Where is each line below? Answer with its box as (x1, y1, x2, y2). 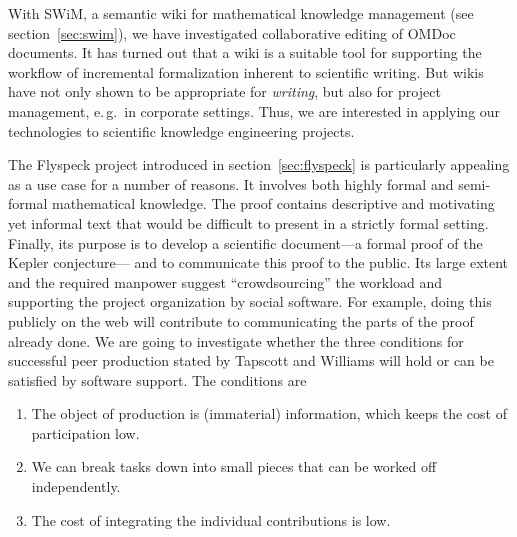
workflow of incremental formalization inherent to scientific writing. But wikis (8, 61, 484, 82)
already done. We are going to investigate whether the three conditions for (8, 330, 464, 351)
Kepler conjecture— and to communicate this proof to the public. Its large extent (8, 252, 509, 273)
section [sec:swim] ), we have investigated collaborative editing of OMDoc (8, 22, 456, 43)
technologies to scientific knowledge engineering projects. (8, 120, 355, 141)
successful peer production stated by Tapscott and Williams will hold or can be (8, 350, 494, 371)
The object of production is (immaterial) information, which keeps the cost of (31, 403, 507, 424)
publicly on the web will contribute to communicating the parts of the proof (8, 310, 474, 331)
